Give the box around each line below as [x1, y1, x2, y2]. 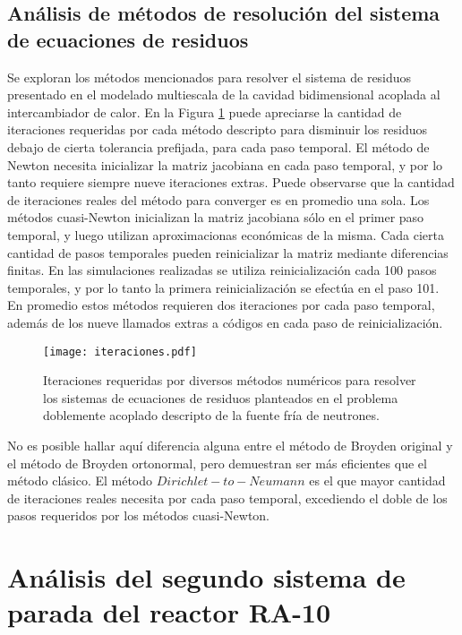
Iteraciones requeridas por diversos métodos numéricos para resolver [43, 371, 416, 390]
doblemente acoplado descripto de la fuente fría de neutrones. [43, 406, 380, 425]
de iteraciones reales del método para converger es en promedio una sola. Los [7, 190, 430, 209]
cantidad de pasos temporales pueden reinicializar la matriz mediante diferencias [7, 243, 449, 262]
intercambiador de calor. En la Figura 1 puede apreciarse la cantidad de [7, 102, 402, 121]
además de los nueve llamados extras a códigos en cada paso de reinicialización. [7, 313, 443, 331]
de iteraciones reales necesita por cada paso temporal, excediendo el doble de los [7, 488, 448, 507]
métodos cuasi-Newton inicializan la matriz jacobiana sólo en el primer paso [7, 208, 424, 227]
